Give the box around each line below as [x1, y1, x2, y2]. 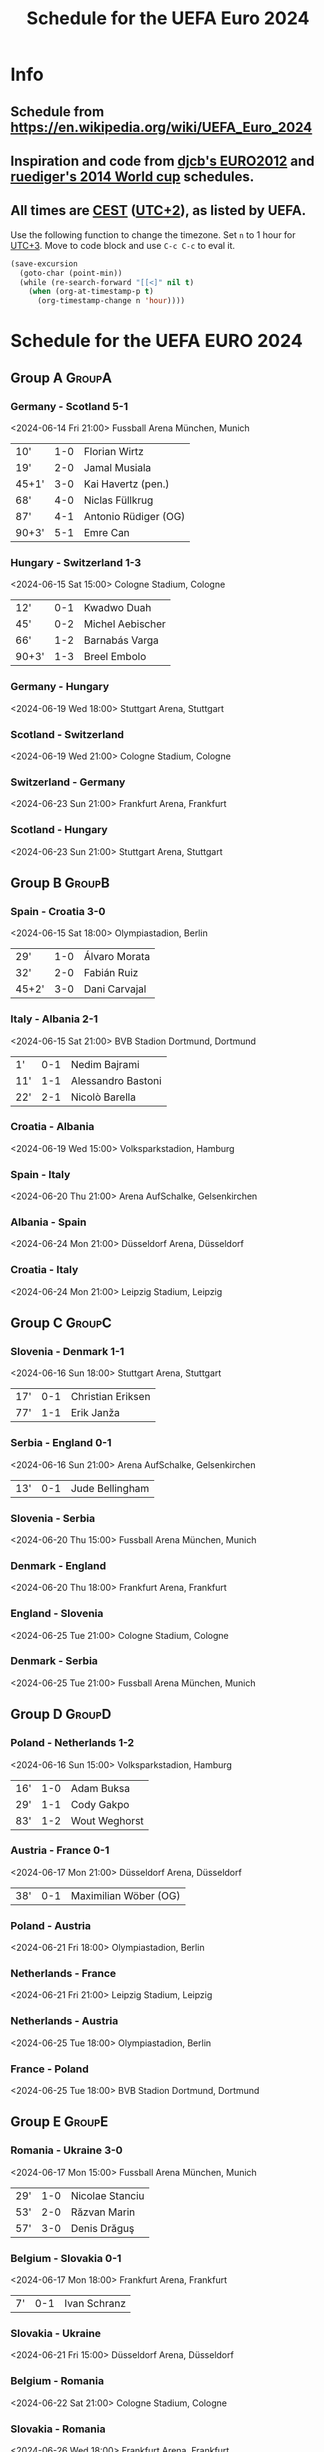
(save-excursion [10, 258, 78, 269]
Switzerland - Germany [10, 775, 126, 789]
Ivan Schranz [64, 2297, 127, 2311]
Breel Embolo [83, 650, 147, 664]
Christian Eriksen [70, 1390, 151, 1404]
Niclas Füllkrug [83, 493, 154, 507]
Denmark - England [10, 1558, 107, 1572]
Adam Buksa [70, 1781, 130, 1795]
